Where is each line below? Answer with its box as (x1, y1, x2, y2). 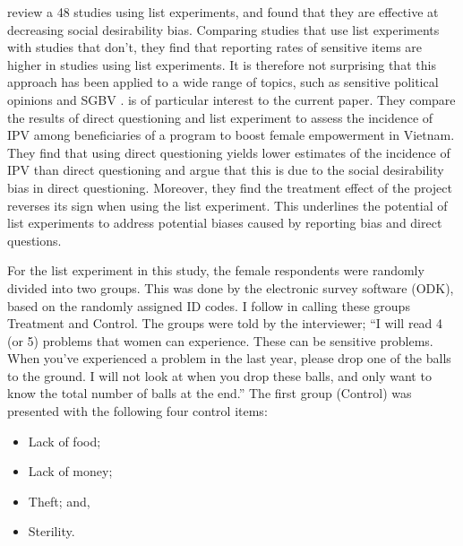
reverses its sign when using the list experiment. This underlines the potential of (7, 195, 448, 214)
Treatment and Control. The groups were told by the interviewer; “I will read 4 (7, 314, 443, 333)
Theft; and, (28, 491, 90, 510)
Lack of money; (28, 462, 113, 481)
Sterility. (28, 522, 75, 541)
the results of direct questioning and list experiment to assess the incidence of (7, 108, 433, 126)
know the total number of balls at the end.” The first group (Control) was (7, 384, 412, 403)
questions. (7, 230, 62, 249)
